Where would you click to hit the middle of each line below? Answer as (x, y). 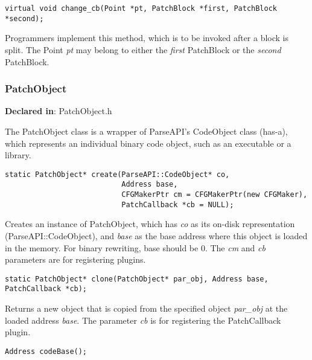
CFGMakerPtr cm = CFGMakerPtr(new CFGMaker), (215, 194)
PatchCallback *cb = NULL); (178, 204)
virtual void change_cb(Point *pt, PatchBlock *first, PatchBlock (141, 8)
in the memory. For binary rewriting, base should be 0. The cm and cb (135, 247)
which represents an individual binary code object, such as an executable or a (148, 143)
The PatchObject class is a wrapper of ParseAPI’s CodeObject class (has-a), (146, 131)
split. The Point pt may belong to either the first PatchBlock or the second (143, 49)
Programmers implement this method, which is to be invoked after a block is (147, 38)
